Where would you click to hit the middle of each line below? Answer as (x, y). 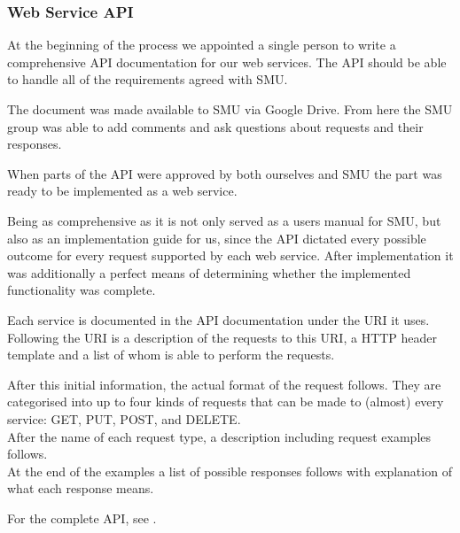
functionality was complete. (82, 290)
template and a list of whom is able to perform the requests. (171, 355)
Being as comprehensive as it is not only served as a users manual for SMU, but (224, 220)
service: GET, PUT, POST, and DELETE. (124, 418)
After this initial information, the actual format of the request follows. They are (224, 384)
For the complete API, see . (82, 518)
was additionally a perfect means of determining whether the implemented (209, 272)
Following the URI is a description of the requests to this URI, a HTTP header (222, 337)
